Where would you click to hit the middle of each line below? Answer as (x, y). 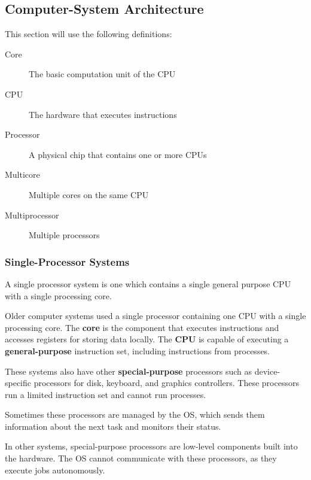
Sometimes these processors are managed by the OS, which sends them (135, 414)
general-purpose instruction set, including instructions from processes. (138, 350)
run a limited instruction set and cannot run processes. (106, 394)
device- (267, 371)
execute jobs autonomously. (55, 470)
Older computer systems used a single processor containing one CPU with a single (155, 316)
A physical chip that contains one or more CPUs (118, 154)
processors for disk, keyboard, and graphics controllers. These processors (166, 383)
